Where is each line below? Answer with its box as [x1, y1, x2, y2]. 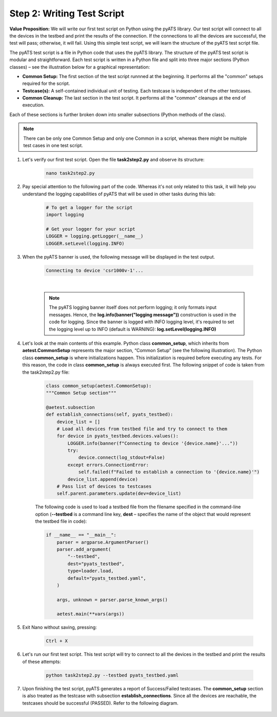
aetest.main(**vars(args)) [56, 611, 125, 617]
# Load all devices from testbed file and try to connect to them [56, 426, 228, 432]
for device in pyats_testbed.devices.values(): [56, 433, 179, 439]
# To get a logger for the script [46, 205, 133, 210]
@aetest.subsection [46, 404, 95, 410]
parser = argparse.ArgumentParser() [56, 539, 149, 545]
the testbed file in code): [35, 518, 87, 524]
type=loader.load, [67, 568, 114, 574]
